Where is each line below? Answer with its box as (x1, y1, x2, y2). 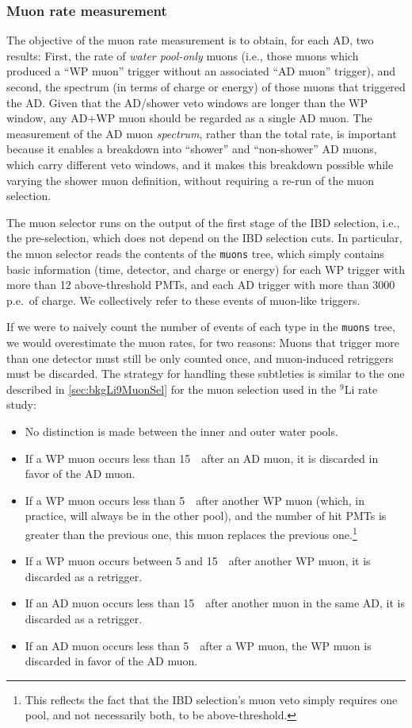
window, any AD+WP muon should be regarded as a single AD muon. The (6, 110, 372, 126)
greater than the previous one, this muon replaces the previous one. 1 (25, 523, 357, 542)
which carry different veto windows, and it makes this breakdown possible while (6, 156, 394, 172)
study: (6, 396, 36, 413)
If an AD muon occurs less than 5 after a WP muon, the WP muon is (25, 637, 372, 653)
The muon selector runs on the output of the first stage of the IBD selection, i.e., (6, 214, 400, 230)
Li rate (344, 380, 378, 397)
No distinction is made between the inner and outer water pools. (25, 423, 338, 439)
